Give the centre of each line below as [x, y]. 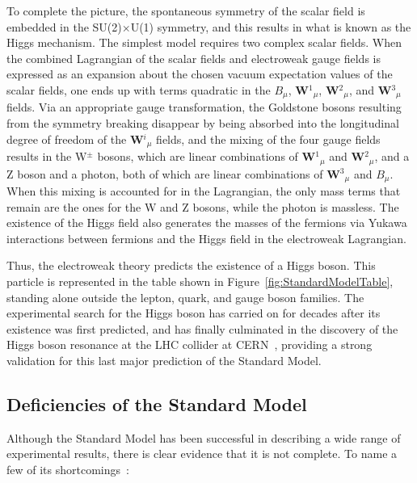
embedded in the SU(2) [64, 26]
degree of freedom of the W [75, 139]
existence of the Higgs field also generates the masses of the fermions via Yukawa [207, 223]
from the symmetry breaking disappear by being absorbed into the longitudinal [203, 123]
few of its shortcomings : [68, 469]
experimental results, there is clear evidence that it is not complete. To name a [202, 454]
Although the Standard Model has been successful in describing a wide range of [204, 437]
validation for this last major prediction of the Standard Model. [164, 360]
